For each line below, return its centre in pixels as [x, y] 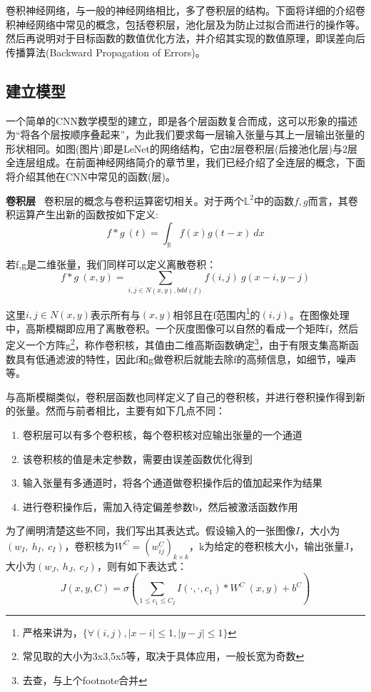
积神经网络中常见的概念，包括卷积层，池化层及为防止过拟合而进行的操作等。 [185, 24]
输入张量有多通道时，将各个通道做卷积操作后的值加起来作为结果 [172, 483]
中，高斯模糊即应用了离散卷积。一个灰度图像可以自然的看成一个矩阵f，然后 [182, 328]
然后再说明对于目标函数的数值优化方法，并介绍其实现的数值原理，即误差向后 [185, 38]
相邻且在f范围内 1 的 [217, 313]
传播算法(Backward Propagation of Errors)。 [106, 52]
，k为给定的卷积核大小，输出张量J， [274, 545]
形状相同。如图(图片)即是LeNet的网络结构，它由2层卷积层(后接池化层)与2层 [182, 148]
